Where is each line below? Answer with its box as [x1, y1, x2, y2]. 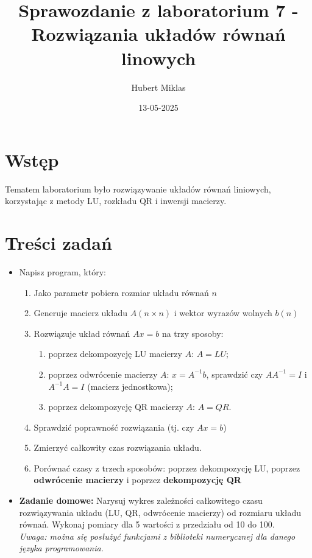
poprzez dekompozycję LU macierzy [48, 347, 182, 360]
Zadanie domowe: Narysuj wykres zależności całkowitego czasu [19, 494, 263, 507]
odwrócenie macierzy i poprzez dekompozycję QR [34, 473, 241, 486]
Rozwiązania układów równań [31, 21, 286, 46]
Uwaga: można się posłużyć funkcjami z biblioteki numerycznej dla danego [19, 529, 296, 542]
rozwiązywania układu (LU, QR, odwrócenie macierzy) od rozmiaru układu [19, 506, 302, 518]
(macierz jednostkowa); [87, 380, 173, 392]
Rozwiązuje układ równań [34, 327, 130, 339]
